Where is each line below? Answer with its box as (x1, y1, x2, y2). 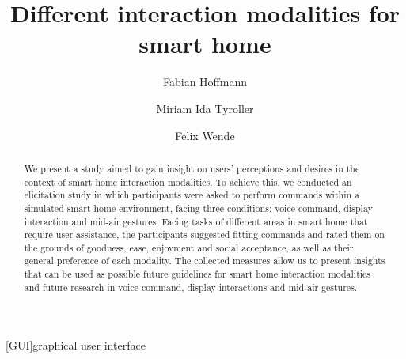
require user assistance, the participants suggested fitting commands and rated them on (24, 228, 385, 241)
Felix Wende (175, 127, 235, 143)
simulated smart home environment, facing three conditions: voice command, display (24, 201, 373, 214)
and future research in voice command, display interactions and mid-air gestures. (24, 280, 358, 293)
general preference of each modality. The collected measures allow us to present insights (24, 254, 385, 267)
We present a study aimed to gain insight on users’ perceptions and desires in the (24, 161, 360, 175)
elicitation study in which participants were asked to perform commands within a (24, 188, 359, 202)
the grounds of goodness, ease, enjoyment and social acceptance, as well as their (24, 240, 354, 254)
